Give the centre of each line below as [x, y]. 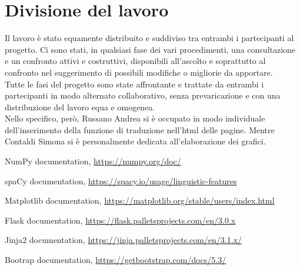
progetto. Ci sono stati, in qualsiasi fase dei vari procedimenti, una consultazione [150, 49]
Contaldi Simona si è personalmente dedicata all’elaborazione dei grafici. [135, 141]
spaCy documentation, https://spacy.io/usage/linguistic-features [121, 180]
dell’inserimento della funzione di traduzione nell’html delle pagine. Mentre [140, 129]
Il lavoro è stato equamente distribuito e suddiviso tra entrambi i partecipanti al [149, 38]
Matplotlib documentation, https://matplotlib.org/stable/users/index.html [140, 200]
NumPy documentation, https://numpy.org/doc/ [93, 161]
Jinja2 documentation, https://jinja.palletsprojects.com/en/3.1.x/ [124, 240]
